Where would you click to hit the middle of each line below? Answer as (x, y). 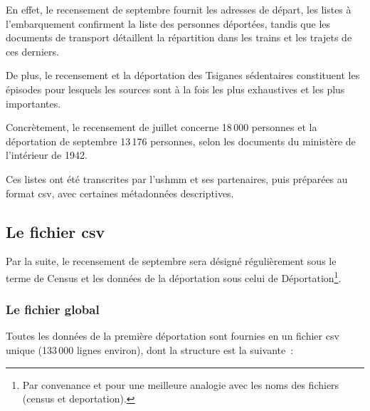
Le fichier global (53, 309)
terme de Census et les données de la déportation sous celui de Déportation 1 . (174, 276)
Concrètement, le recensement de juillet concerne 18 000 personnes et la (162, 127)
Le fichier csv (55, 231)
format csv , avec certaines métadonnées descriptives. (120, 193)
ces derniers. (32, 51)
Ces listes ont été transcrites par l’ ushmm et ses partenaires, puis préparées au (177, 178)
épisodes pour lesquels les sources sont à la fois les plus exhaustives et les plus (175, 89)
